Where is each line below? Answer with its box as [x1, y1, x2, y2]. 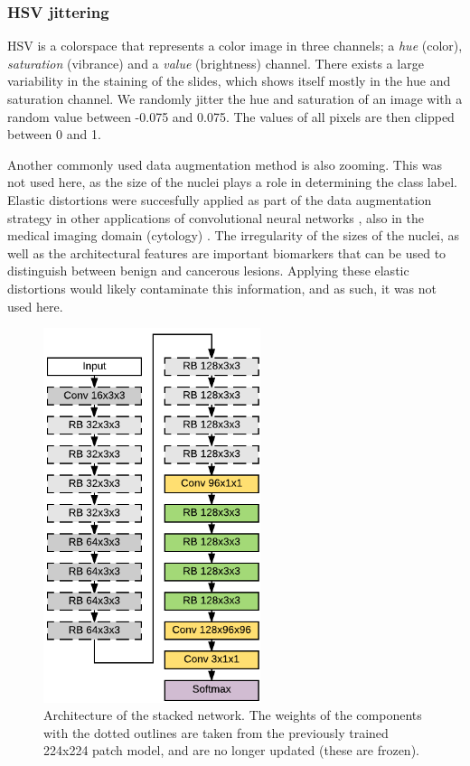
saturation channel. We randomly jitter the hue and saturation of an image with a [7, 89, 463, 107]
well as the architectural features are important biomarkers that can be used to [7, 243, 446, 262]
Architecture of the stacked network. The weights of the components [43, 705, 422, 724]
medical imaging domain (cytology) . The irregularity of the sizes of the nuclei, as [7, 226, 460, 245]
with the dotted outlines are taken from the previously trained [43, 723, 389, 742]
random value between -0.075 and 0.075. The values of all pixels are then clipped [7, 107, 455, 126]
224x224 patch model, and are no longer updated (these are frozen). [43, 741, 419, 760]
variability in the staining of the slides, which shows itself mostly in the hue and [7, 71, 451, 90]
